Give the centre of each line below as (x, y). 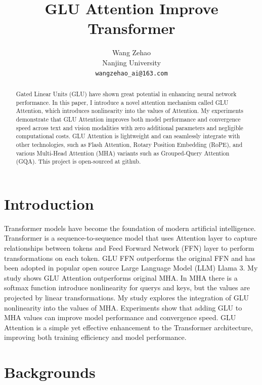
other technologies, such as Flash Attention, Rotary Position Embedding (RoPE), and (129, 144)
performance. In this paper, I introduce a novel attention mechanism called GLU (122, 102)
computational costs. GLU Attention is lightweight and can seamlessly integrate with (128, 136)
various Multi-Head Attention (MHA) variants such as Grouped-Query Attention (123, 153)
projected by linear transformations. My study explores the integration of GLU (126, 297)
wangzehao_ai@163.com (132, 73)
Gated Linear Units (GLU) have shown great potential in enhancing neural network (126, 93)
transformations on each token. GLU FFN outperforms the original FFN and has (130, 258)
